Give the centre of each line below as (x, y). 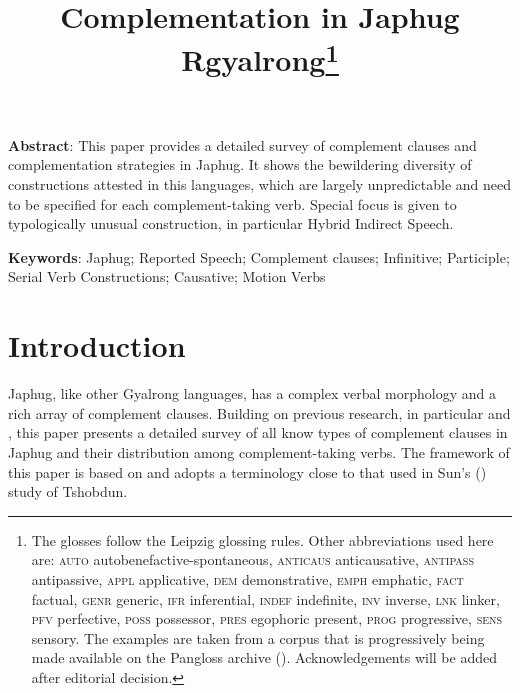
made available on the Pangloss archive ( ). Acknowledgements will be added (264, 657)
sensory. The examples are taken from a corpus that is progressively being (258, 637)
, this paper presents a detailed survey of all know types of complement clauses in (258, 432)
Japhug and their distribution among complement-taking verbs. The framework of (259, 451)
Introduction (97, 345)
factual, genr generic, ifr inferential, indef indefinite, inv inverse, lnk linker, (265, 598)
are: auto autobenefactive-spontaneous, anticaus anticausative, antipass (252, 559)
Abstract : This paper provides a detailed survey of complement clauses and (242, 144)
